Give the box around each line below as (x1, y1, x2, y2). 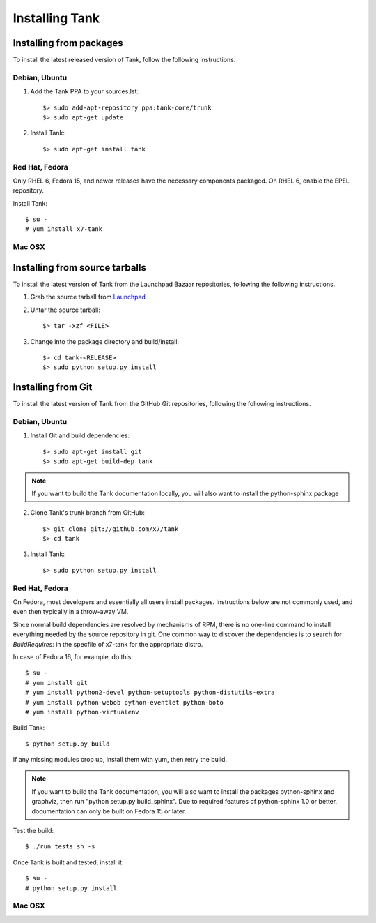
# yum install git (25, 679, 88, 686)
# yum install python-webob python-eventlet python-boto (25, 698, 224, 706)
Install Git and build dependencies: (30, 431, 130, 440)
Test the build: (13, 827, 54, 835)
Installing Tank (13, 10, 100, 26)
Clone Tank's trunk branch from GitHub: (30, 509, 146, 517)
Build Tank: (13, 723, 45, 732)
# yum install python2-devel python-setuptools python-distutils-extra (25, 689, 275, 697)
